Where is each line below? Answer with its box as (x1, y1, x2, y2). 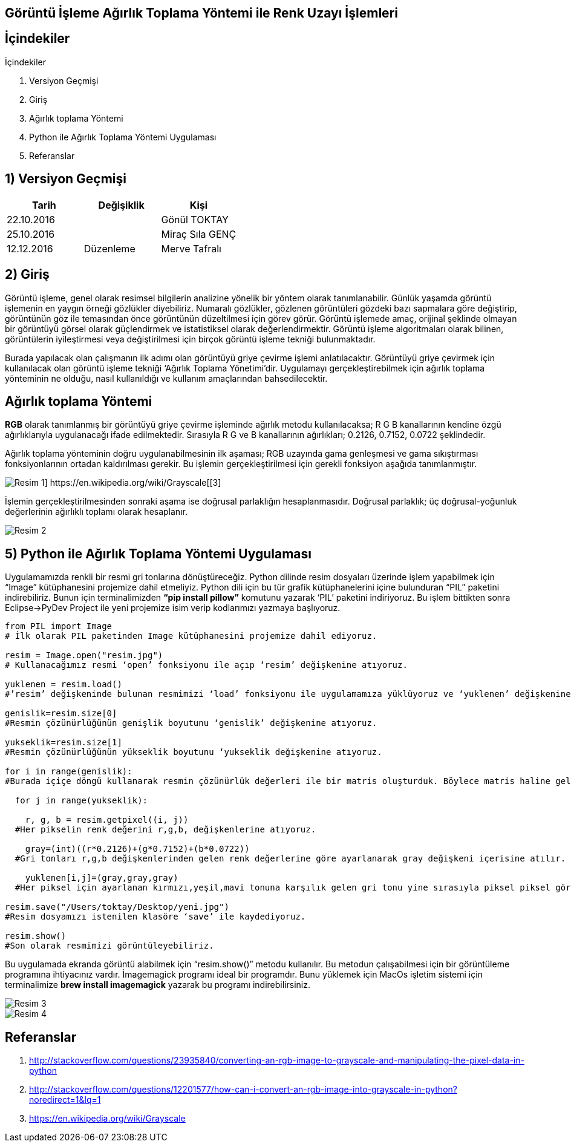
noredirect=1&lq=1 (29, 1094, 101, 1105)
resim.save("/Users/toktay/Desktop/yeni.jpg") (5, 902, 229, 912)
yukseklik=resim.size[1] (5, 737, 122, 748)
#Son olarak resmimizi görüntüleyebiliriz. (5, 941, 214, 951)
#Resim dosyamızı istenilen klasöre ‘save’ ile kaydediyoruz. (5, 912, 306, 922)
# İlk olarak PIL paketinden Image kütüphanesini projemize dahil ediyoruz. (5, 631, 377, 641)
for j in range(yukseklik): (15, 796, 148, 806)
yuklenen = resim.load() (5, 679, 122, 690)
